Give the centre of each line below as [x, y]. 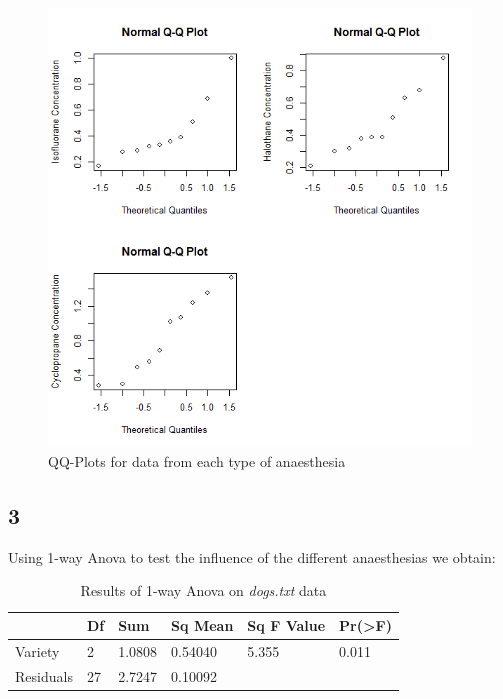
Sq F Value [286, 625]
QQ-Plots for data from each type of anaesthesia [197, 461]
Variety [37, 650]
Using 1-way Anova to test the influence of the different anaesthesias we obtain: [252, 556]
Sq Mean [202, 625]
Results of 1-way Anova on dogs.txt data [203, 590]
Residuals [44, 675]
